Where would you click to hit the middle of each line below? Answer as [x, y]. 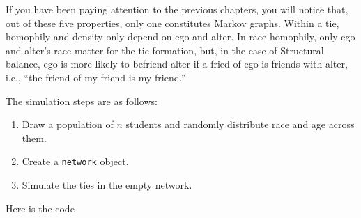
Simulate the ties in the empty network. [107, 185]
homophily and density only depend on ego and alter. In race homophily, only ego [180, 37]
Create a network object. [75, 161]
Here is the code [40, 208]
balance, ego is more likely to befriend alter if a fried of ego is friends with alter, [177, 64]
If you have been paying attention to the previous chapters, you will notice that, [177, 9]
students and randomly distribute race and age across [240, 124]
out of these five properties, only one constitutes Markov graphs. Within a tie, [172, 23]
